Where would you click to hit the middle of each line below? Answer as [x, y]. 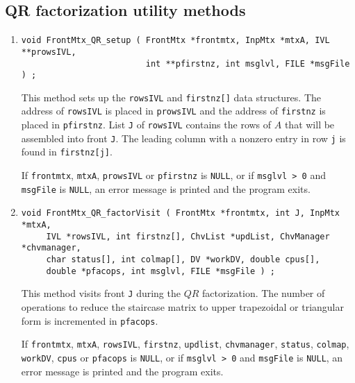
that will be [309, 125]
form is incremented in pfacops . [90, 320]
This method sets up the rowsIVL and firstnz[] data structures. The [171, 97]
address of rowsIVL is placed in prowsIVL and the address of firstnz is [173, 111]
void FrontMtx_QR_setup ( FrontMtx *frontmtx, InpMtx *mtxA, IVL [175, 41]
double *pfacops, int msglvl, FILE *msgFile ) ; [160, 271]
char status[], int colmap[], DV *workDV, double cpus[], [183, 260]
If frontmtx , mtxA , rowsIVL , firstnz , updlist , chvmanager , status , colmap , [185, 344]
